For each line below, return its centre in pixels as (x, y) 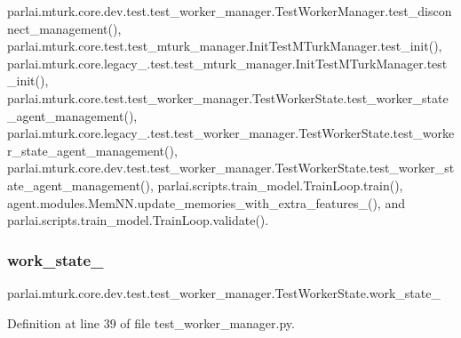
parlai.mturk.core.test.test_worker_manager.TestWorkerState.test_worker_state (228, 97)
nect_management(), (64, 28)
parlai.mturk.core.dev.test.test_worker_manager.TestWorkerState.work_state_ (224, 292)
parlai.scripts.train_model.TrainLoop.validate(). (138, 220)
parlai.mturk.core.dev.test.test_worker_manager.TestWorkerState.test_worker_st (231, 168)
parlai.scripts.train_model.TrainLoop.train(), (280, 185)
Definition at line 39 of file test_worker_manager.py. (151, 322)
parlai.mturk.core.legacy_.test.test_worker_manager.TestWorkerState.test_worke (231, 133)
